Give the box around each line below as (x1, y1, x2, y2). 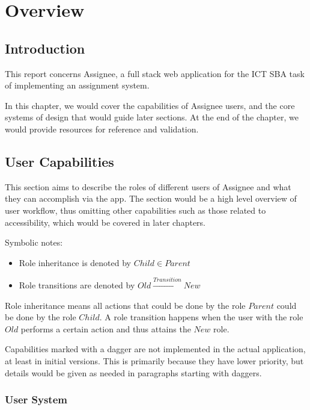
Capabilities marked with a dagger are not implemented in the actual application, (5, 343, 306, 355)
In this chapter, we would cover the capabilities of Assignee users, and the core (5, 99, 295, 111)
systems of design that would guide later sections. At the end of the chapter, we (5, 111, 299, 123)
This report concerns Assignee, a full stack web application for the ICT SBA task (5, 67, 305, 79)
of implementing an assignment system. (5, 79, 150, 92)
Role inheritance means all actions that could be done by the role (5, 299, 246, 311)
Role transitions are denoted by (19, 279, 135, 291)
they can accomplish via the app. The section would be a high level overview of (5, 192, 297, 205)
